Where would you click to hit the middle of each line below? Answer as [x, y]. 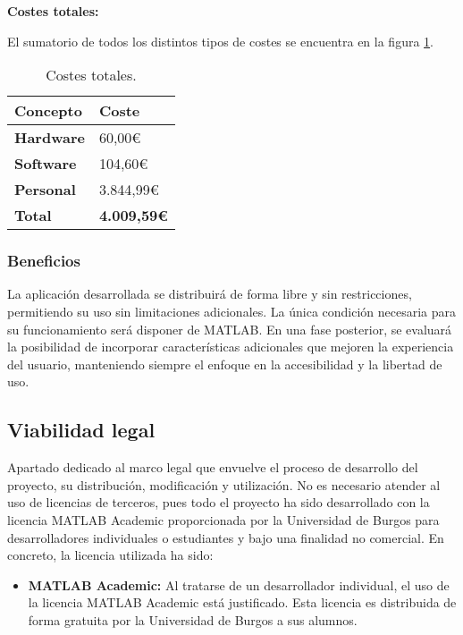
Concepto [48, 111]
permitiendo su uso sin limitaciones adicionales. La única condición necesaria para [232, 311]
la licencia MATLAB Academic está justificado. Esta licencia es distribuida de [242, 602]
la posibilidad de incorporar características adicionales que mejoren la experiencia [231, 347]
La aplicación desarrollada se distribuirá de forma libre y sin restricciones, [210, 294]
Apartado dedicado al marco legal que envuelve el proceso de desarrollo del [213, 467]
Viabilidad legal [81, 430]
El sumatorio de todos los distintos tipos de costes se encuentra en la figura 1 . [220, 41]
